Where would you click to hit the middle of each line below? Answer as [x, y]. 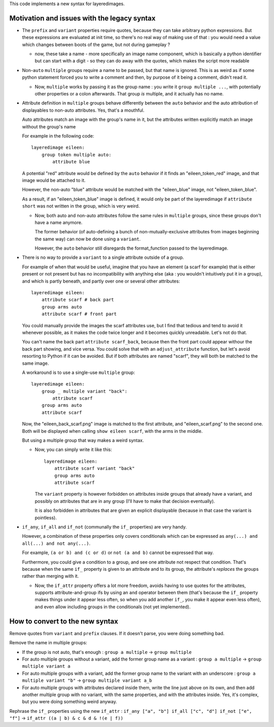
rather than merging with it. [50, 576]
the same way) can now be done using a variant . [88, 239]
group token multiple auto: [76, 154]
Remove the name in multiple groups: [48, 643]
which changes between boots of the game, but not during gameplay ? [96, 44]
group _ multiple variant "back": [84, 391]
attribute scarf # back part [78, 300]
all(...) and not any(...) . [56, 543]
